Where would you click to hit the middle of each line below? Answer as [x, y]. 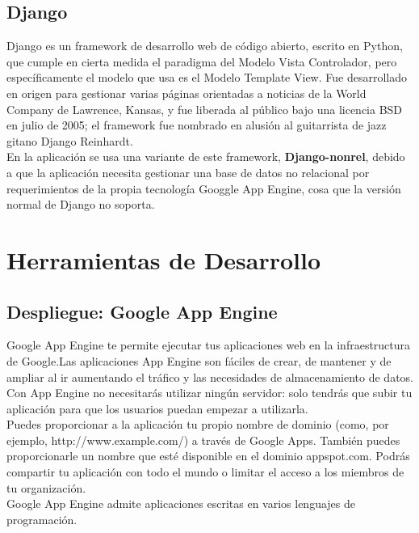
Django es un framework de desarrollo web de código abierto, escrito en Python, [205, 46]
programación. [42, 519]
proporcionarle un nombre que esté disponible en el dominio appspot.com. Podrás [208, 456]
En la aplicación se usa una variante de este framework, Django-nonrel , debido [206, 157]
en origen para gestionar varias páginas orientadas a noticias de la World [186, 93]
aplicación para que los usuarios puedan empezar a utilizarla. [157, 408]
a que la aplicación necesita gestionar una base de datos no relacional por [188, 172]
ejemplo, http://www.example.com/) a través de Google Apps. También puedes [203, 440]
